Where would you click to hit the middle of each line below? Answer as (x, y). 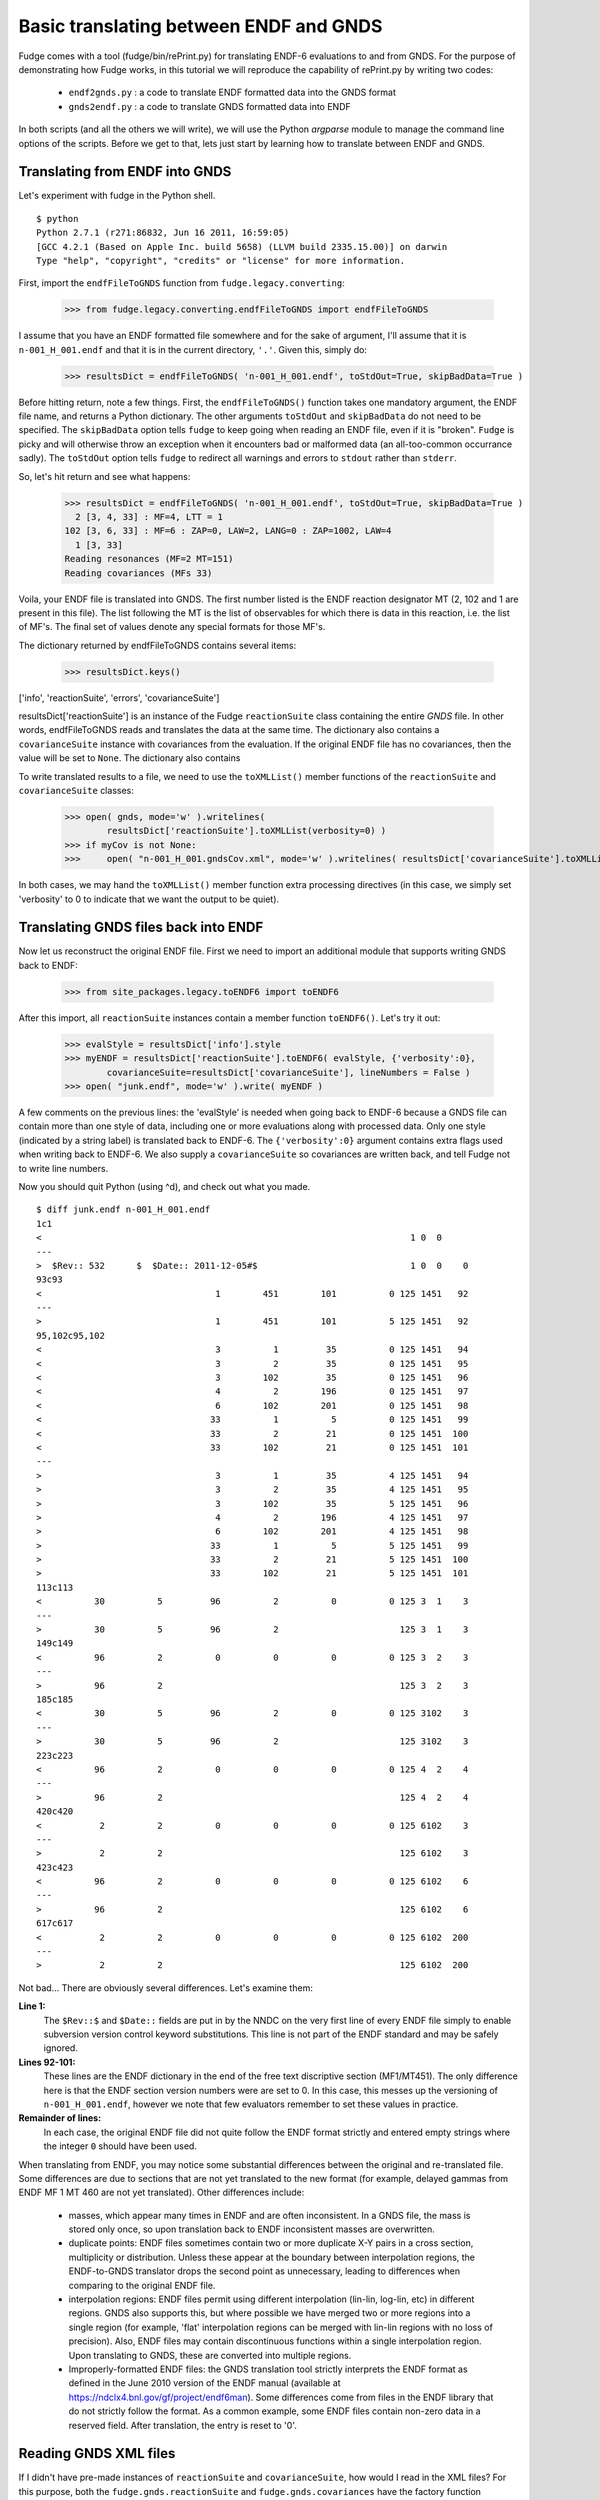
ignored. (61, 2048)
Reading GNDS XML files (97, 2453)
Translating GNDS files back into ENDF (141, 927)
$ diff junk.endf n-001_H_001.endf (123, 1209)
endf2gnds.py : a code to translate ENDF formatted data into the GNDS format (232, 92)
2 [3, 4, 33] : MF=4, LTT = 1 (149, 517)
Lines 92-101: (47, 2062)
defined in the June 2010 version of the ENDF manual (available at (204, 2383)
